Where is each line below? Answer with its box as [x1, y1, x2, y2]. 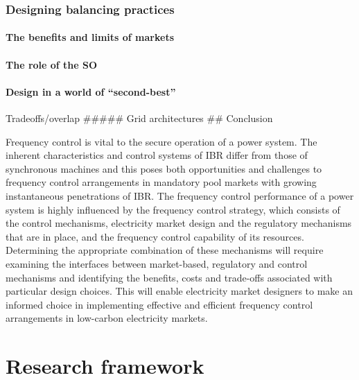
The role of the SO [6, 57, 98, 71]
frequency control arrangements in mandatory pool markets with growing [6, 175, 317, 189]
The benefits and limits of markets [6, 30, 175, 44]
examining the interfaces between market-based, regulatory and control [6, 256, 308, 270]
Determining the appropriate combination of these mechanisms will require [6, 243, 324, 257]
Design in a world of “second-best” [6, 84, 176, 98]
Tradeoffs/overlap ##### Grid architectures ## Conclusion [6, 111, 273, 126]
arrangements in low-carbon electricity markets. [6, 311, 208, 325]
